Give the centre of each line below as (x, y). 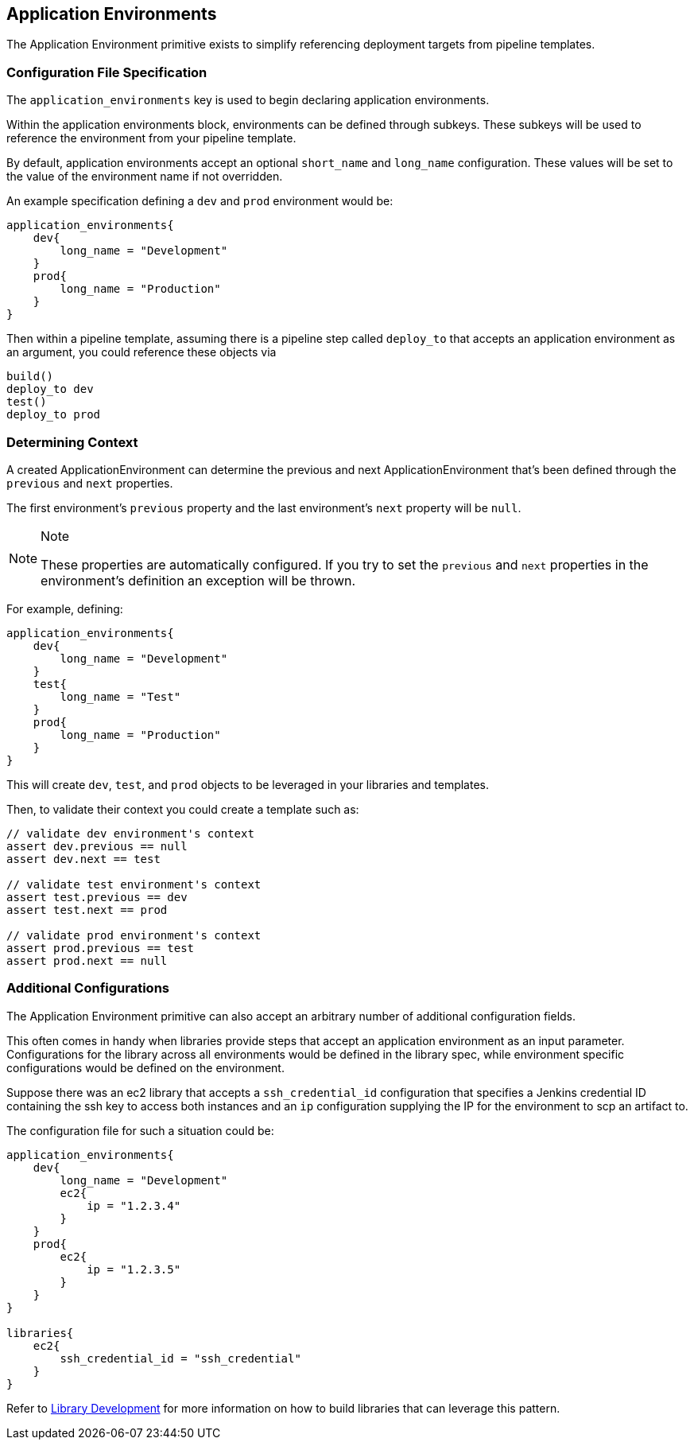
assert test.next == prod (87, 910)
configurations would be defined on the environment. (145, 1067)
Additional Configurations (88, 988)
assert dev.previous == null (97, 846)
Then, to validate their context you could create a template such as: (183, 809)
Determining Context (72, 442)
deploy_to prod (54, 415)
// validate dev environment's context (130, 833)
